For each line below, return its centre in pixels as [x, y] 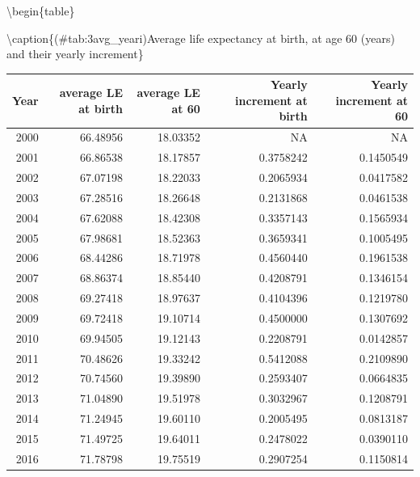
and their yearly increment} [75, 54]
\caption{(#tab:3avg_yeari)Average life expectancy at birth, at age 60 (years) [201, 38]
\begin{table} [41, 11]
